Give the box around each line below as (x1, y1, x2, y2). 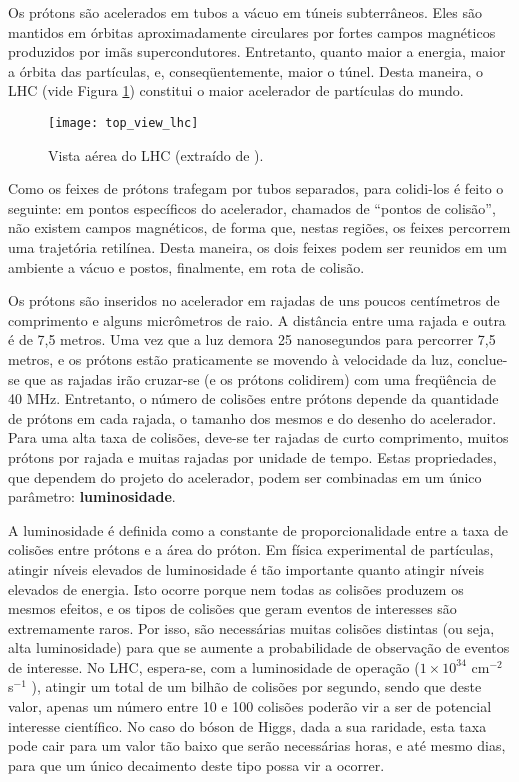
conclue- (457, 348, 508, 369)
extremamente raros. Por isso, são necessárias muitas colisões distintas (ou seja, (8, 617, 495, 638)
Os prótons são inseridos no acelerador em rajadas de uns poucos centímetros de (8, 290, 500, 311)
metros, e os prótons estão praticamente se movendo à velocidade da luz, (8, 348, 453, 369)
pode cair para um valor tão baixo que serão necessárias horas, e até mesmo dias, (8, 735, 506, 756)
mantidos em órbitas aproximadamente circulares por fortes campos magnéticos (8, 21, 496, 42)
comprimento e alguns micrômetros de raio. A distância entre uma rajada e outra (8, 309, 506, 330)
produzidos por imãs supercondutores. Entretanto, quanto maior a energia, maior (8, 41, 506, 62)
